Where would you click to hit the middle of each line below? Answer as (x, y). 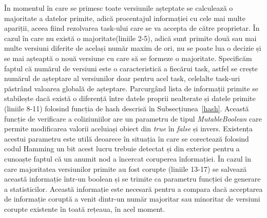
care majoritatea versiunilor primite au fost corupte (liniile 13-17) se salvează (126, 169)
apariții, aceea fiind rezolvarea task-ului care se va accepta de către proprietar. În (132, 28)
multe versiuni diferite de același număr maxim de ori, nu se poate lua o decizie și (133, 48)
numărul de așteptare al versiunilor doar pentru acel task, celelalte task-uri (122, 78)
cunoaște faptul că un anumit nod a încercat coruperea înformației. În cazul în (128, 158)
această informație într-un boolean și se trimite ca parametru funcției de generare (132, 179)
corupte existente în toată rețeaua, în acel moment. (85, 209)
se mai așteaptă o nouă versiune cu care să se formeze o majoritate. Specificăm (128, 58)
